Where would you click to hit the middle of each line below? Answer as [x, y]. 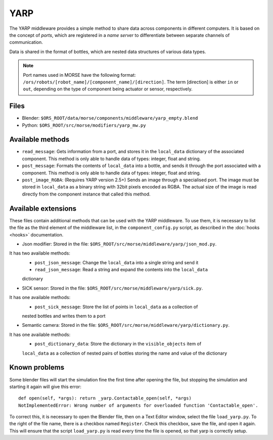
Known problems [37, 368]
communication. [26, 42]
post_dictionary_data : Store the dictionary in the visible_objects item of [118, 344]
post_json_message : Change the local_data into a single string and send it [117, 262]
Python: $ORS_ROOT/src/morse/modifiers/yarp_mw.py [84, 125]
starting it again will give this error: [45, 386]
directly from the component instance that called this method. [86, 194]
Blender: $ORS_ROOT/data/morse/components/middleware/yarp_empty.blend [110, 118]
